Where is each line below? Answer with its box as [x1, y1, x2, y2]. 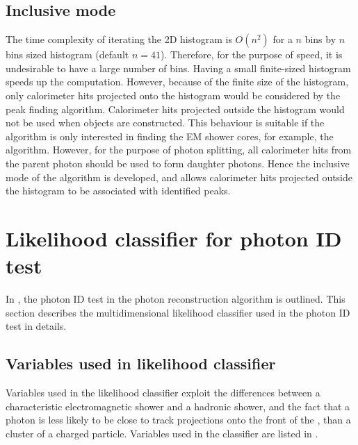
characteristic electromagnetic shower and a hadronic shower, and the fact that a [6, 398, 350, 413]
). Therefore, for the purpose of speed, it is [160, 47, 343, 62]
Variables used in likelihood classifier [6, 353, 276, 374]
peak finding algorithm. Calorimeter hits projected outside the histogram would [6, 101, 345, 116]
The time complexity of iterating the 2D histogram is [6, 32, 232, 47]
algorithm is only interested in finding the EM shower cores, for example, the [6, 128, 334, 143]
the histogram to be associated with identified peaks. [6, 183, 231, 198]
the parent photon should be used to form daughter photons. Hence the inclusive [6, 156, 350, 170]
